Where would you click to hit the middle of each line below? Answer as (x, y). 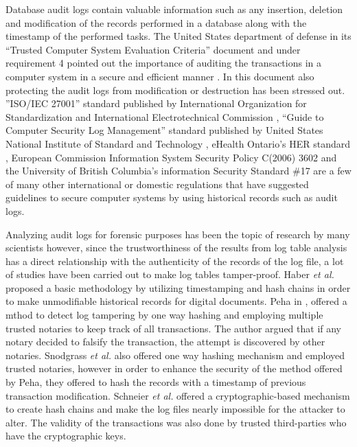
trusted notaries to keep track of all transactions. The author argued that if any (174, 328)
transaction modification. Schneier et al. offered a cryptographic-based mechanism (178, 395)
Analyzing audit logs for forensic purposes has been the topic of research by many (178, 234)
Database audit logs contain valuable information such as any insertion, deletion (174, 9)
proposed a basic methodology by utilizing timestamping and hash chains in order (178, 287)
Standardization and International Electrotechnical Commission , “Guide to (165, 116)
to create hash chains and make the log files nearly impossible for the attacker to (175, 409)
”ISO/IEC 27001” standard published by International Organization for (156, 103)
